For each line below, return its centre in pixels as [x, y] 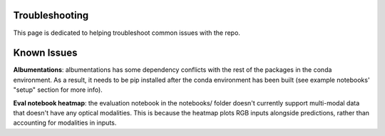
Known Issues [45, 53]
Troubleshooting [51, 15]
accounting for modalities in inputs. [65, 123]
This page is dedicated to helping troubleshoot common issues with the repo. [127, 33]
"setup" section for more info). [58, 90]
